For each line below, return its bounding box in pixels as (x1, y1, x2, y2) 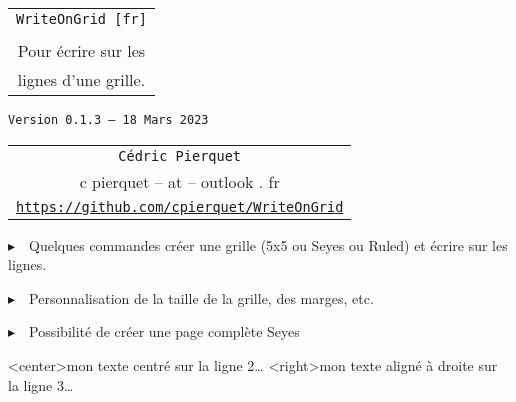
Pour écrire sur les (17, 39, 146, 62)
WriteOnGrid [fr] (16, 11, 147, 27)
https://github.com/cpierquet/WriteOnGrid (16, 198, 344, 215)
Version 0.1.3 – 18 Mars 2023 (8, 113, 209, 127)
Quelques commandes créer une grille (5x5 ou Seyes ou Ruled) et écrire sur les (29, 234, 508, 255)
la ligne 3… (8, 374, 74, 395)
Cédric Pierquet (118, 147, 242, 164)
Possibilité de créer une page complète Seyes (29, 321, 300, 342)
